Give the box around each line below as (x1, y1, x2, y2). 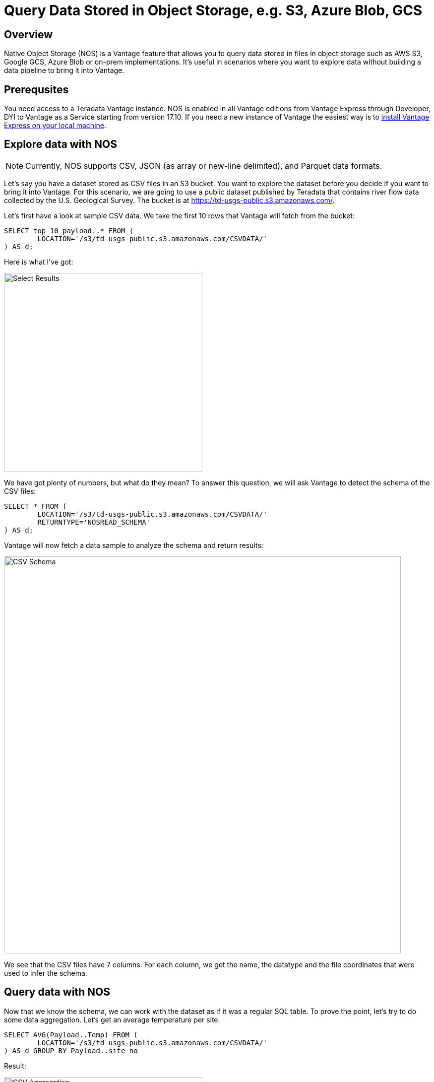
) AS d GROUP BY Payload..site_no (4, 1046, 138, 1055)
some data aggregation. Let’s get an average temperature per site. (4, 1015, 220, 1024)
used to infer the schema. (4, 968, 87, 977)
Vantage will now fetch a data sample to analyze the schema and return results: (4, 541, 263, 549)
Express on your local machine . (4, 121, 107, 130)
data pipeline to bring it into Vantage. (4, 66, 124, 75)
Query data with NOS (4, 986, 111, 999)
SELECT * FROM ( (4, 502, 67, 510)
